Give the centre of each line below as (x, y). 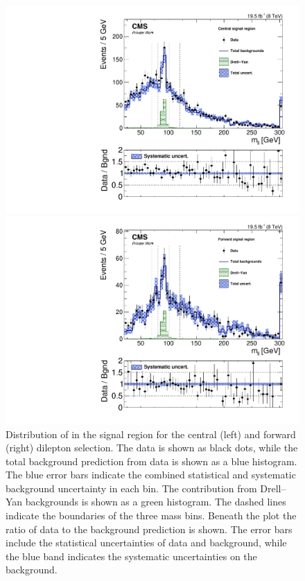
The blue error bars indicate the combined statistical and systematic (151, 475)
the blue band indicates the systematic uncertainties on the (131, 556)
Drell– (273, 488)
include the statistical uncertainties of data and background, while (146, 543)
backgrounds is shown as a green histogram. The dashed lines (156, 502)
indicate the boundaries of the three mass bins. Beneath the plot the (151, 515)
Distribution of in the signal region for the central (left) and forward (151, 434)
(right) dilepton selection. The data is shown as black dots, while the (152, 448)
